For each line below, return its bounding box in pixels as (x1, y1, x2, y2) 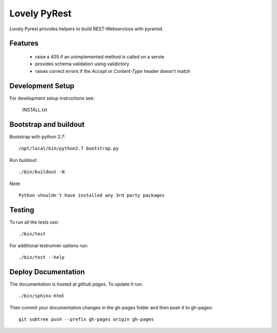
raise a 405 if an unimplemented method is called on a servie (35, 53, 164, 60)
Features (9, 39, 38, 48)
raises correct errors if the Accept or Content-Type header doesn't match (35, 68, 191, 74)
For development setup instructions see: (9, 95, 95, 101)
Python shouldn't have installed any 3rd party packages (18, 192, 165, 198)
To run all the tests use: (9, 219, 59, 225)
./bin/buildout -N (18, 169, 65, 175)
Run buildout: (9, 157, 38, 163)
